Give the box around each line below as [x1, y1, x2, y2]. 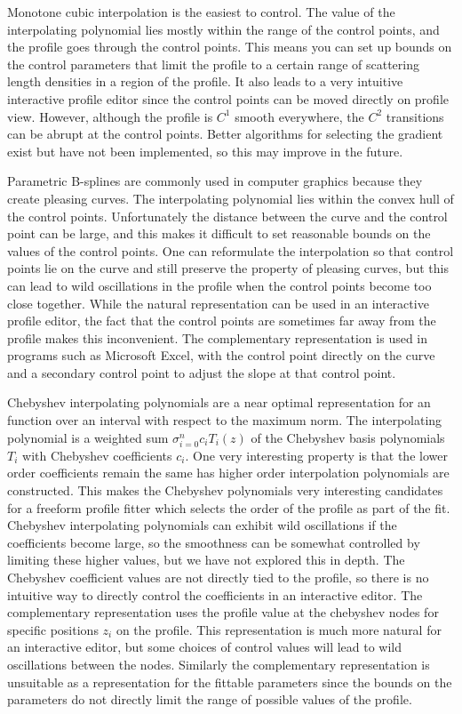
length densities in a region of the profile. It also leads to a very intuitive [7, 72, 403, 91]
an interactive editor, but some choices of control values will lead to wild [7, 638, 402, 656]
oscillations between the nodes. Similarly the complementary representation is [7, 654, 430, 673]
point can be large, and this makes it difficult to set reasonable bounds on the [7, 224, 431, 243]
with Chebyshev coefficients [22, 445, 172, 464]
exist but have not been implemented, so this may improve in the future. [7, 141, 403, 160]
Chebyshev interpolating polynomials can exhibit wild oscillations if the [7, 516, 397, 534]
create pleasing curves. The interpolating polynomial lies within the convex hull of [7, 189, 454, 207]
